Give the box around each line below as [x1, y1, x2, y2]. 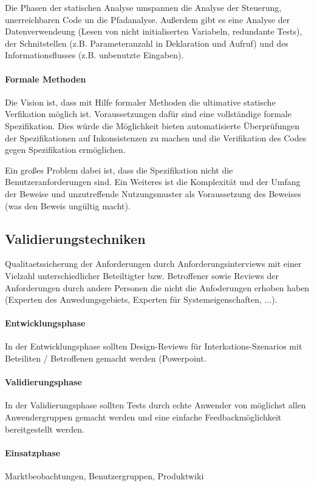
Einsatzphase [5, 446, 61, 459]
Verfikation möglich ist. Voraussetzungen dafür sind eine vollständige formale [5, 107, 292, 120]
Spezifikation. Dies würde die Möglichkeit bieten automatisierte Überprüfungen [5, 119, 300, 132]
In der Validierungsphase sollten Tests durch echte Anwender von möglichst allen [5, 399, 306, 411]
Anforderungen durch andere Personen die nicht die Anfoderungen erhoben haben [5, 281, 310, 294]
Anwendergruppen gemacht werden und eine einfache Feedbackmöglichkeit [5, 411, 282, 424]
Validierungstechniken [5, 229, 146, 248]
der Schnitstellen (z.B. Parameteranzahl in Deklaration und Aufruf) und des [5, 36, 288, 49]
